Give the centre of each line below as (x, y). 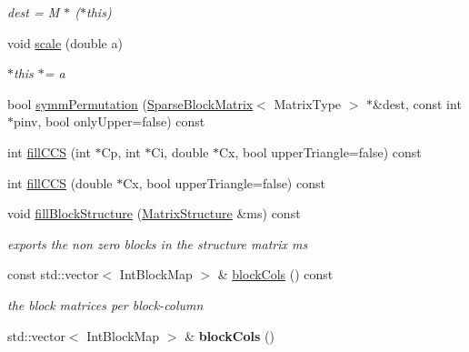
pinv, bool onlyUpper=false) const (110, 121)
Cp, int (121, 151)
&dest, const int (417, 103)
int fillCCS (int (49, 151)
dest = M (34, 12)
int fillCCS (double (60, 182)
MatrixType (308, 103)
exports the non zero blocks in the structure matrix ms (158, 243)
